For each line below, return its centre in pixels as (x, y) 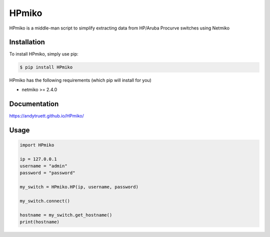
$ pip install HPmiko (46, 67)
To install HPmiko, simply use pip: (44, 54)
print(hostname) (40, 222)
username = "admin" (43, 166)
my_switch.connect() (45, 201)
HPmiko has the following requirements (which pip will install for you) (80, 80)
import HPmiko (37, 145)
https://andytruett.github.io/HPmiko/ (47, 115)
